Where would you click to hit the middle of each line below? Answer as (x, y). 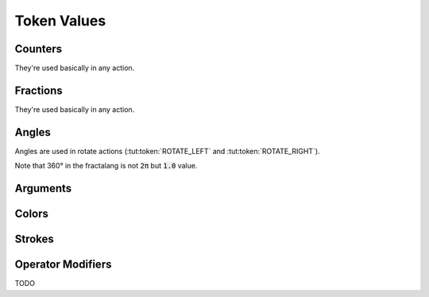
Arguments (43, 189)
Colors (32, 214)
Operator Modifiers (63, 265)
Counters (39, 49)
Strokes (35, 239)
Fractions (39, 90)
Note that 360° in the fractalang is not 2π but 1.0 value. (106, 166)
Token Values (60, 21)
